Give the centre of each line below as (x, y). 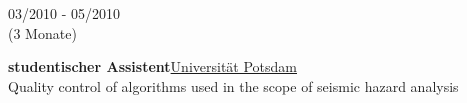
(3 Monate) (42, 32)
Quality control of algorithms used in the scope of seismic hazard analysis (233, 85)
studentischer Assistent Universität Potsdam (152, 66)
